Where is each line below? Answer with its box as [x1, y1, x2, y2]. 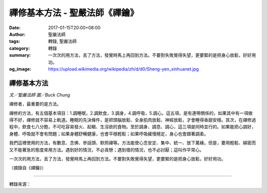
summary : [9, 52, 31, 58]
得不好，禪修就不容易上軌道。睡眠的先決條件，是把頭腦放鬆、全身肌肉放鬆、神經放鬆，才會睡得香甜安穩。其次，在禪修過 [9, 116, 256, 123]
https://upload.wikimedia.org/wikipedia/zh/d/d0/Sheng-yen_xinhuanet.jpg [48, 66, 199, 72]
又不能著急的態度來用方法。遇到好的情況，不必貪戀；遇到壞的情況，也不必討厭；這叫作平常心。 [9, 147, 204, 153]
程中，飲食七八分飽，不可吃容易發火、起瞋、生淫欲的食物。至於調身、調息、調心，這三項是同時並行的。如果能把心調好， [9, 124, 256, 130]
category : [9, 45, 30, 51]
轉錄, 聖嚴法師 [48, 39, 77, 44]
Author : [9, 31, 26, 37]
